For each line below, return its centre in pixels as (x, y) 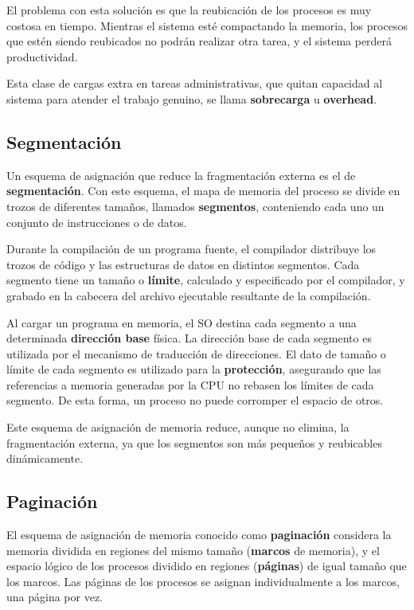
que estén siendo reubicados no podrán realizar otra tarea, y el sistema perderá (199, 41)
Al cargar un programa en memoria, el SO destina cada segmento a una (182, 322)
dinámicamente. (45, 458)
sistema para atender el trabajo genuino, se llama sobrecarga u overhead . (192, 98)
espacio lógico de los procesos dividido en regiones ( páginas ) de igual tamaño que (207, 566)
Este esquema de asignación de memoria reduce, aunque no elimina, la (178, 427)
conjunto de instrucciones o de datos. (97, 222)
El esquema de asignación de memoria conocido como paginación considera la (199, 535)
